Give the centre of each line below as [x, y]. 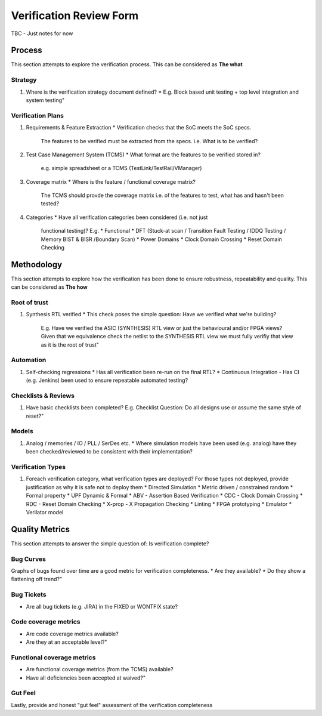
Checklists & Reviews [43, 396]
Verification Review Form [75, 16]
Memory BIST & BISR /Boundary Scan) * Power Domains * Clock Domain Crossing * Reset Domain [162, 239]
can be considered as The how [49, 287]
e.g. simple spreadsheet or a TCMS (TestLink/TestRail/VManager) [121, 168]
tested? [50, 203]
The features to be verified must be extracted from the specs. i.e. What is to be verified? [149, 141]
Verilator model [45, 512]
